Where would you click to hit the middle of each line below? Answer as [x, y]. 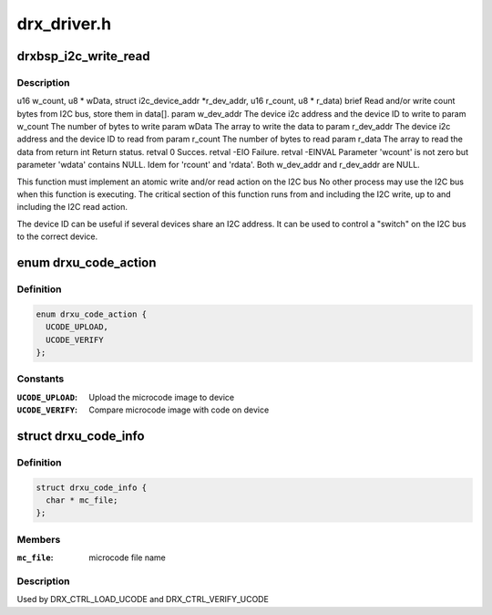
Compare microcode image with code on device [179, 410]
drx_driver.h [64, 24]
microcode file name [127, 558]
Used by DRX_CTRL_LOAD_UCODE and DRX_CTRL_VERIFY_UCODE [143, 599]
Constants [41, 379]
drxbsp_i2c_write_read [83, 56]
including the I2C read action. [72, 207]
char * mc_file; [82, 500]
